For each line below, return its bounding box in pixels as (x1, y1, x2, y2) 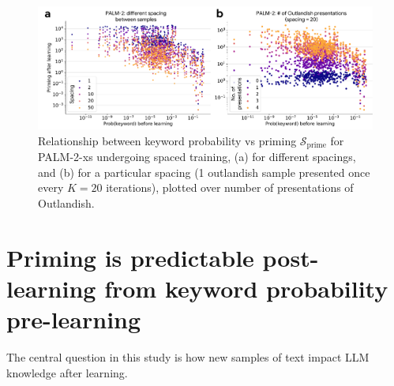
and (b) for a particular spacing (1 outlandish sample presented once (38, 163, 370, 180)
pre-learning (6, 303, 141, 335)
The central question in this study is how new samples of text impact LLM (6, 349, 370, 365)
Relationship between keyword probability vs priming (38, 132, 297, 148)
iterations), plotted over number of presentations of (106, 179, 354, 196)
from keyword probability (104, 272, 388, 305)
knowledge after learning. (6, 364, 128, 380)
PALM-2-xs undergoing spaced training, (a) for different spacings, (38, 148, 356, 165)
